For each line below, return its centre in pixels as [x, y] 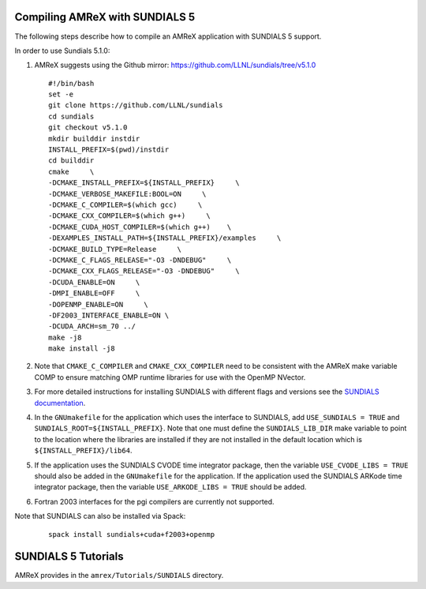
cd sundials [71, 116]
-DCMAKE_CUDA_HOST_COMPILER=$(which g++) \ [140, 227]
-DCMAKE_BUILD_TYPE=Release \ [115, 249]
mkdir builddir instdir [94, 139]
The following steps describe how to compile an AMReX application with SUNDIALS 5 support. [168, 36]
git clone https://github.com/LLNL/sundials [136, 105]
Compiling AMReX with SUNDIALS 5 [105, 17]
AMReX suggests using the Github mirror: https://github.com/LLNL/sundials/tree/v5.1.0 [175, 65]
